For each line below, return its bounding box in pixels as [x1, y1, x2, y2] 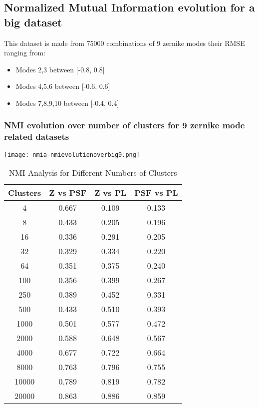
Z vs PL [94, 187, 127, 199]
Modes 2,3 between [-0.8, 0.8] [15, 64, 105, 74]
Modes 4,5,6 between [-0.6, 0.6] [15, 81, 110, 91]
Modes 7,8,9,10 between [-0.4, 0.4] [15, 97, 119, 108]
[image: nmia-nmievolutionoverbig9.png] [4, 151, 140, 158]
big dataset [4, 14, 62, 29]
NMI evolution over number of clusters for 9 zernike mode [4, 119, 245, 131]
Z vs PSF [49, 187, 87, 199]
